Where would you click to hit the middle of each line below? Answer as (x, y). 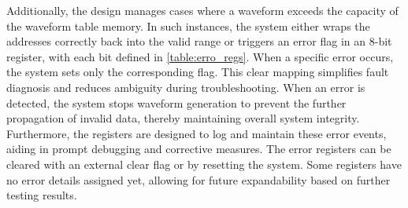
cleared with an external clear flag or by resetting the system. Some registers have (204, 164)
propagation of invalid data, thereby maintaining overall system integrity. (183, 118)
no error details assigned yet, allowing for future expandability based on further (198, 179)
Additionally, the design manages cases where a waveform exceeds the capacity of (202, 10)
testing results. (42, 195)
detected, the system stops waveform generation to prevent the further (176, 102)
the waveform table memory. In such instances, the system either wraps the (188, 26)
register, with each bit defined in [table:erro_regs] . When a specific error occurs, (200, 56)
